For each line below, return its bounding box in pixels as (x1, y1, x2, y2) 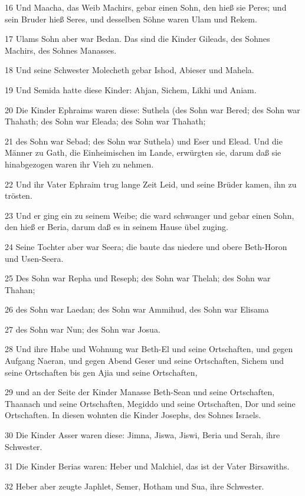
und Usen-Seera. (5, 252, 64, 264)
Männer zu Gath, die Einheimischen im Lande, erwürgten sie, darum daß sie (5, 146, 281, 159)
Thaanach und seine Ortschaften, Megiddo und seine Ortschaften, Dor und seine (5, 397, 296, 409)
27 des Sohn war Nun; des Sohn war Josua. (5, 323, 160, 335)
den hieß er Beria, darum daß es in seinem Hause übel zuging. (5, 221, 228, 233)
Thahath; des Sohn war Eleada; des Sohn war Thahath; (5, 115, 206, 127)
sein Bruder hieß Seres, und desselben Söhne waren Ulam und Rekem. (5, 12, 257, 25)
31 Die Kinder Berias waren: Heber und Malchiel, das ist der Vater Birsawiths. (5, 460, 290, 472)
